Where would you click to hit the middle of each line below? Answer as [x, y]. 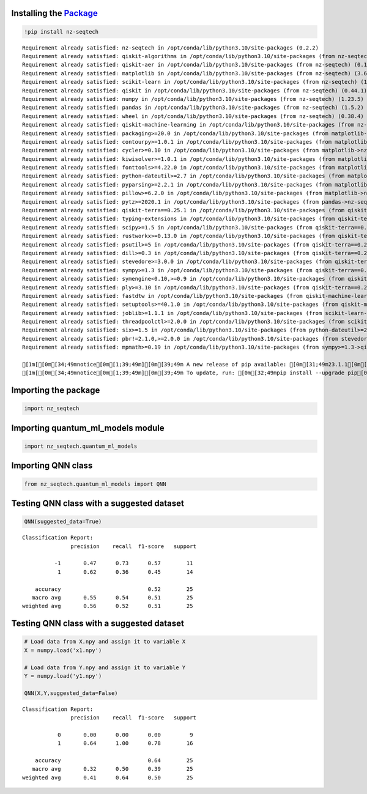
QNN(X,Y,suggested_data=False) [71, 693]
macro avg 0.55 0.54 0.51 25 [112, 597]
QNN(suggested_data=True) [63, 522]
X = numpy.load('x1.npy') [63, 650]
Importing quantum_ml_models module [88, 428]
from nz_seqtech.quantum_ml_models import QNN [95, 484]
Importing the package [56, 391]
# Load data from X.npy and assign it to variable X [105, 642]
